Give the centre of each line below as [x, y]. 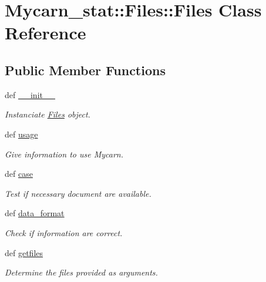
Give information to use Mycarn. [64, 154]
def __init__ [30, 94]
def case [19, 174]
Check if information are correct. [64, 232]
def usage [21, 134]
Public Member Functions [85, 70]
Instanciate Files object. [48, 114]
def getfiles [24, 252]
